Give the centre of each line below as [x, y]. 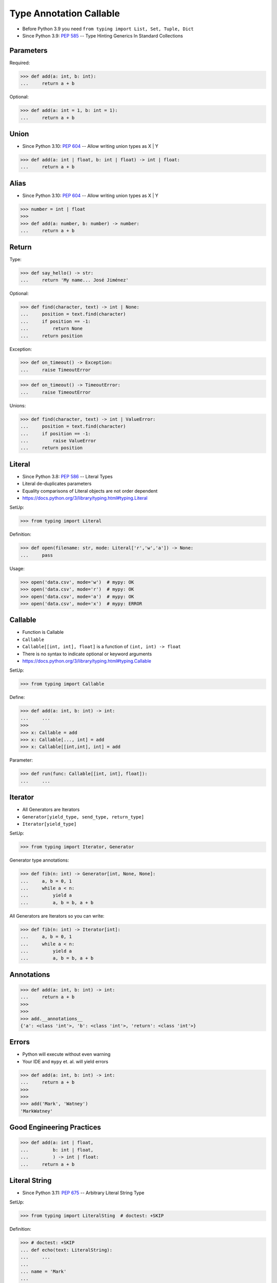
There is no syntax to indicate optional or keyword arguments [87, 654]
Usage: [17, 568]
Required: [20, 63]
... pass [37, 555]
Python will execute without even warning [66, 1054]
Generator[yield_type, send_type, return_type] [83, 817]
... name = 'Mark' [43, 1271]
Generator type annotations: [39, 860]
